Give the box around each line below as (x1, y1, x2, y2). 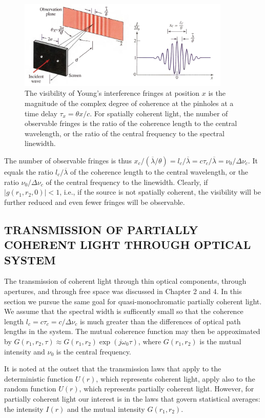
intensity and (4, 346, 45, 357)
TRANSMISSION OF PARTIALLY (4, 221, 198, 237)
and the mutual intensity (67, 403, 145, 414)
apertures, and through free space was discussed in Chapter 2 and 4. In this (4, 285, 242, 296)
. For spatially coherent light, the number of (90, 108, 228, 118)
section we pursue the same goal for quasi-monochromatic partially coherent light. (4, 296, 262, 306)
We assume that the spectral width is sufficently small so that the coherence (4, 306, 243, 317)
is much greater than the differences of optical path (79, 316, 241, 326)
